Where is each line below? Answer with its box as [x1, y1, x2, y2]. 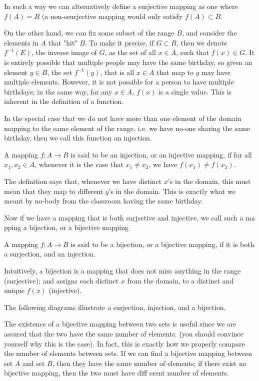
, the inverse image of [31, 47, 97, 57]
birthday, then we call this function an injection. [4, 132, 152, 143]
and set [22, 357, 45, 368]
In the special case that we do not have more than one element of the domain [4, 112, 241, 123]
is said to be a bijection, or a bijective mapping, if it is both [70, 238, 254, 249]
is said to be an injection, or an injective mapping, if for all [70, 149, 252, 159]
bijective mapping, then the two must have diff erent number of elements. [4, 367, 229, 378]
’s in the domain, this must [167, 175, 251, 186]
